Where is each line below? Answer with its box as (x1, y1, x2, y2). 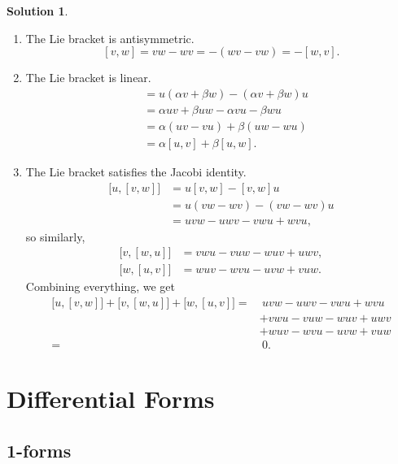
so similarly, (25, 228, 85, 245)
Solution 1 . (7, 2, 68, 19)
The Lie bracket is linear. (25, 69, 151, 86)
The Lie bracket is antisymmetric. (25, 29, 195, 46)
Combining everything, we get (25, 278, 176, 295)
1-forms (7, 437, 72, 462)
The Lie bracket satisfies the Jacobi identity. (25, 163, 247, 180)
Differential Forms (7, 382, 215, 415)
